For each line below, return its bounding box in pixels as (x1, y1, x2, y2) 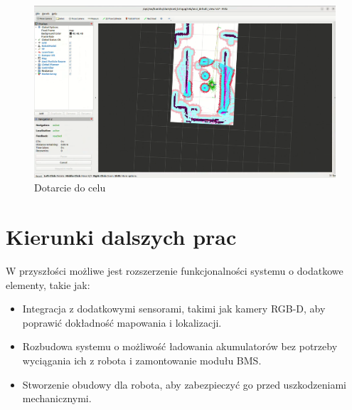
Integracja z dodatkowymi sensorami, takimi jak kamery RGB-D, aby (22, 301, 326, 316)
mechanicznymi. (22, 391, 92, 406)
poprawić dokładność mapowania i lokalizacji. (22, 315, 222, 330)
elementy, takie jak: (6, 277, 90, 292)
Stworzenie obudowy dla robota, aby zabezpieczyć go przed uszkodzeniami (22, 377, 346, 391)
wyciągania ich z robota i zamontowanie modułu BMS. (22, 352, 262, 367)
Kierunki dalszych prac (6, 222, 237, 251)
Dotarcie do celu (34, 180, 106, 195)
